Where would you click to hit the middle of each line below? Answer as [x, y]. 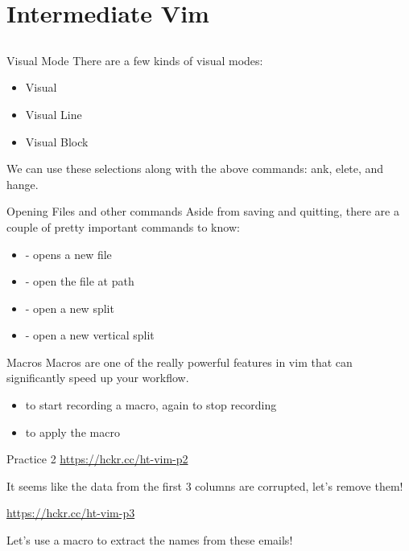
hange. [23, 184]
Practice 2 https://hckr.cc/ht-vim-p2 [97, 459]
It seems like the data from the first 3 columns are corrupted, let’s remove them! [205, 485]
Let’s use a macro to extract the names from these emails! [150, 540]
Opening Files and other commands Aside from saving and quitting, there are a [203, 211]
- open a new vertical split [90, 335]
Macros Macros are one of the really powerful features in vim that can [180, 362]
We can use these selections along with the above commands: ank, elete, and [195, 169]
